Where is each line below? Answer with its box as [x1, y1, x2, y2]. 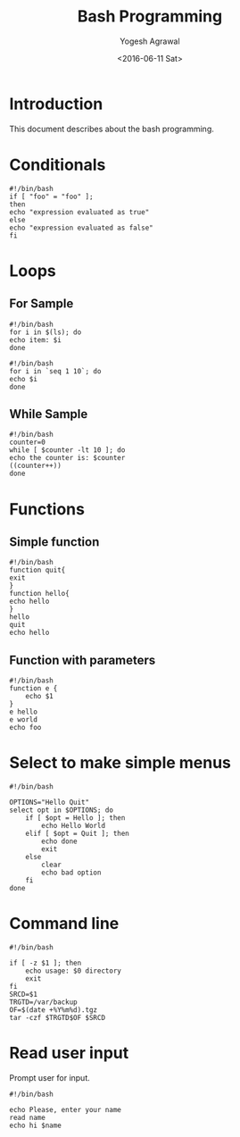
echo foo [9, 723, 42, 732]
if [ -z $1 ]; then [9, 958, 82, 968]
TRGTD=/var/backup [9, 998, 78, 1007]
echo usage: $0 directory [25, 966, 122, 975]
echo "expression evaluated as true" [9, 207, 150, 216]
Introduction [9, 94, 103, 113]
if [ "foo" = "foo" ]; [9, 192, 94, 201]
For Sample [9, 297, 74, 312]
